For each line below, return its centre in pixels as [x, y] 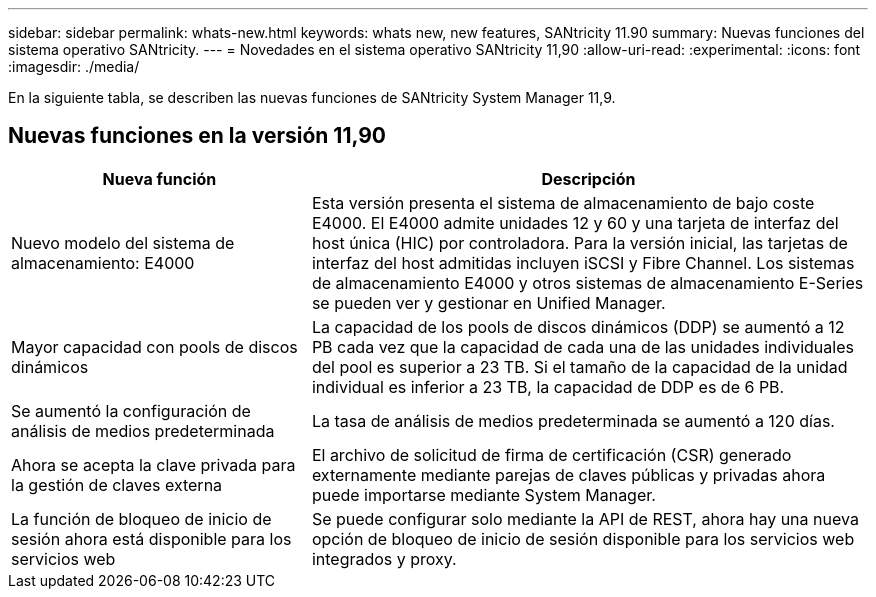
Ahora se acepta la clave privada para [153, 464]
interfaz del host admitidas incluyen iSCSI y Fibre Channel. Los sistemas [583, 262]
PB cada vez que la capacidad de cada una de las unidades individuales [582, 346]
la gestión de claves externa [117, 484]
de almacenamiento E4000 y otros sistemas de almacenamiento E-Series [587, 282]
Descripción [588, 178]
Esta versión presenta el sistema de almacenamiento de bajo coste [563, 202]
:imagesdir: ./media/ [74, 66]
